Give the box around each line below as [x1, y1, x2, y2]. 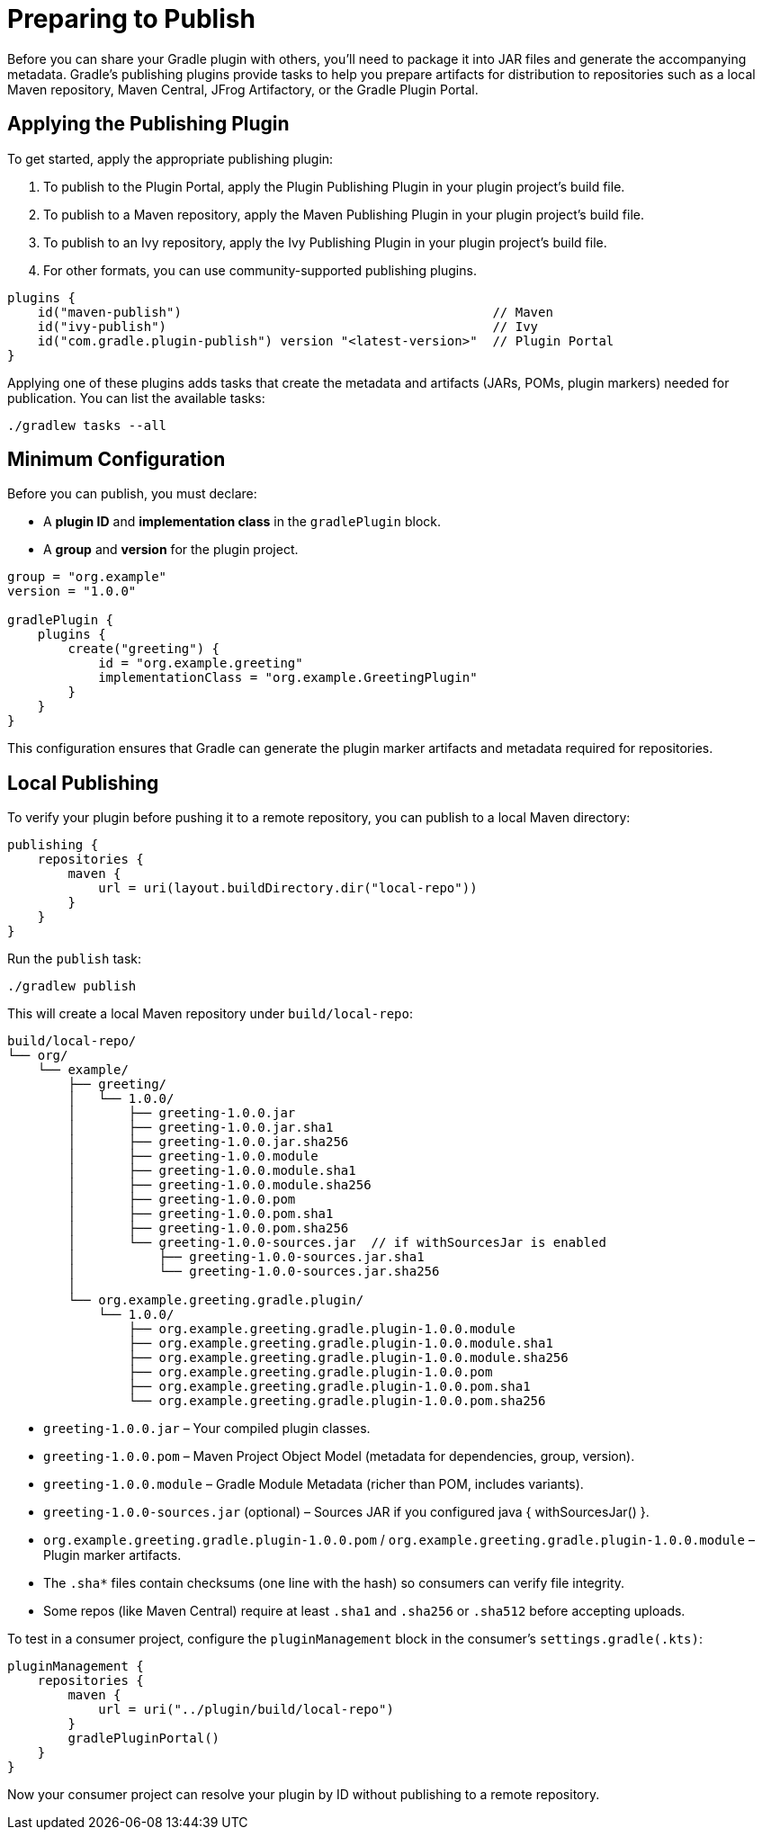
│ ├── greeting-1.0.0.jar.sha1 [67, 1120, 334, 1135]
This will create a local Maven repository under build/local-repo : [7, 1006, 413, 1022]
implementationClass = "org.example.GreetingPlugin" [98, 670, 478, 686]
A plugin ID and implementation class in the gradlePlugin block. [43, 514, 441, 530]
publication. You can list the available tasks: [7, 390, 265, 406]
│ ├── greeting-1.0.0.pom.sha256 [67, 1221, 349, 1236]
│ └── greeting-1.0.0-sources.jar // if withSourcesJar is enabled [67, 1235, 606, 1250]
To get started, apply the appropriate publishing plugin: [7, 150, 334, 166]
